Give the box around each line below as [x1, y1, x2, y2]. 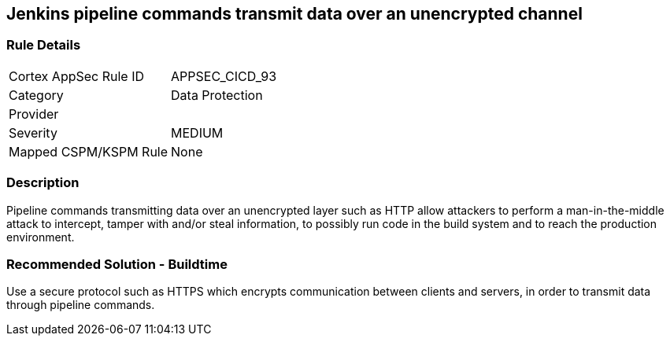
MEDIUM [171, 124, 224, 141]
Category [9, 86, 64, 103]
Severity [9, 124, 57, 141]
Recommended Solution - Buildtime [6, 256, 228, 272]
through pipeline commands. [6, 298, 155, 312]
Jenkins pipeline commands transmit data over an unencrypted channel [6, 4, 583, 24]
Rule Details [6, 37, 81, 53]
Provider [9, 105, 59, 122]
